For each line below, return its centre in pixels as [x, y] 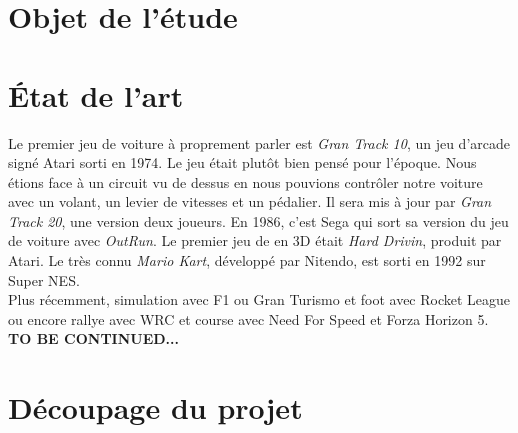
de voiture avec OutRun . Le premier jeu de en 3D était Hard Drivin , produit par [255, 240]
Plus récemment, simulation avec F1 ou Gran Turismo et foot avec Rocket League [259, 299]
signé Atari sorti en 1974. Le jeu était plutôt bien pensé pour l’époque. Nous [242, 162]
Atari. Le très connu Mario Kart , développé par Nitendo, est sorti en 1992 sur [247, 260]
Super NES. [44, 279]
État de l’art [96, 94]
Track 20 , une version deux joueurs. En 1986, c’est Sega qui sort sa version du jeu [258, 220]
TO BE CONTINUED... [94, 338]
